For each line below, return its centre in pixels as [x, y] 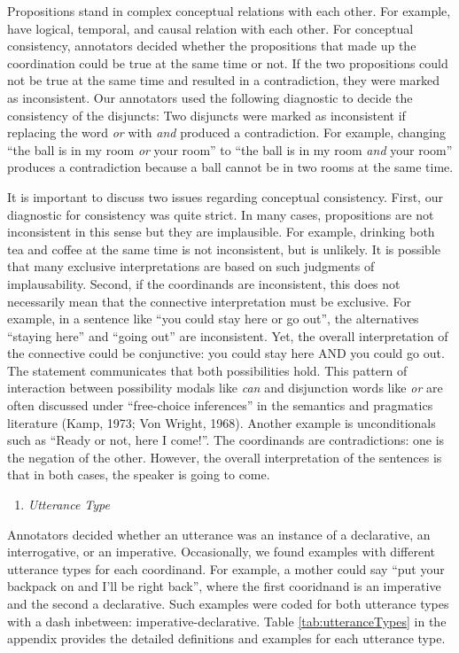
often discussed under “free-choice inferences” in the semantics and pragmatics [220, 405]
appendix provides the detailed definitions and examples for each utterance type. [226, 638]
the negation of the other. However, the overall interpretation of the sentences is [225, 457]
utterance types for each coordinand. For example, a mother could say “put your [226, 568]
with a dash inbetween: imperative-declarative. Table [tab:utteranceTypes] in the [227, 621]
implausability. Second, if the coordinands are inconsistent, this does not [204, 283]
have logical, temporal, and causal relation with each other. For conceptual [210, 28]
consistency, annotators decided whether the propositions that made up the [212, 46]
